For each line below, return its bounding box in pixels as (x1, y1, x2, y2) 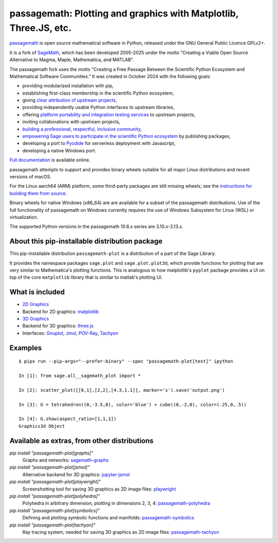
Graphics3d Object (19, 423, 65, 429)
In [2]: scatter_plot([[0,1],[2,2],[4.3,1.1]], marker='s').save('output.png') (19, 387, 225, 393)
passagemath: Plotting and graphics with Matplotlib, (9, 8, 239, 19)
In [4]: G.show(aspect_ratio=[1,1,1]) (19, 416, 117, 422)
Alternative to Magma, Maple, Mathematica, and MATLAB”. (9, 57, 134, 63)
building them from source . (9, 190, 67, 196)
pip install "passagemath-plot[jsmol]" (9, 464, 90, 470)
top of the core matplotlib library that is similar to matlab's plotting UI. (9, 274, 163, 280)
